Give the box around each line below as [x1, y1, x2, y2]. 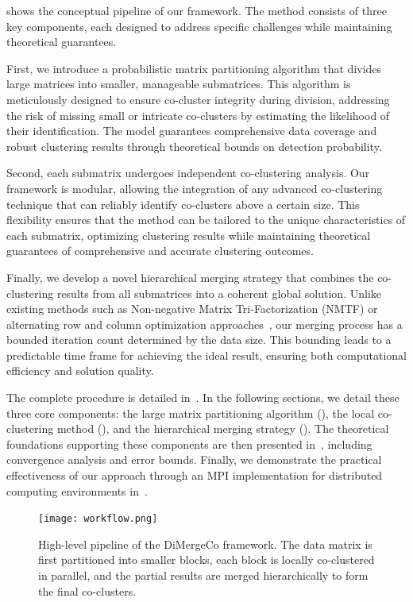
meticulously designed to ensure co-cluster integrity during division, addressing [6, 91, 390, 107]
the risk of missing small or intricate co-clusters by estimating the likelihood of [6, 106, 390, 123]
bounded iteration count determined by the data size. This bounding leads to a [6, 331, 392, 348]
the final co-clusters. [38, 582, 137, 599]
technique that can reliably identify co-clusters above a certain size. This [6, 195, 360, 212]
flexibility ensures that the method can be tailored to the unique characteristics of [6, 211, 406, 228]
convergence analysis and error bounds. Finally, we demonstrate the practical [6, 451, 382, 468]
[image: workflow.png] [38, 513, 158, 525]
